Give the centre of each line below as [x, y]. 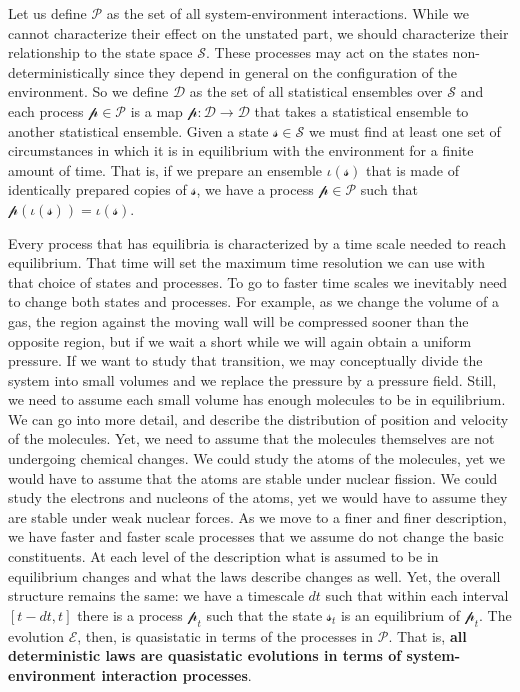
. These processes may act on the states [327, 52]
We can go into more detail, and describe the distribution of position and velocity [258, 418]
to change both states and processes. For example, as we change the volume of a [254, 301]
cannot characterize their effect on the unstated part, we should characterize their [258, 32]
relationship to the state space [100, 52]
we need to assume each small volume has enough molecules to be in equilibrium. [257, 399]
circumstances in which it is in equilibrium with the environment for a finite [241, 150]
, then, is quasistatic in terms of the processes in [225, 635]
